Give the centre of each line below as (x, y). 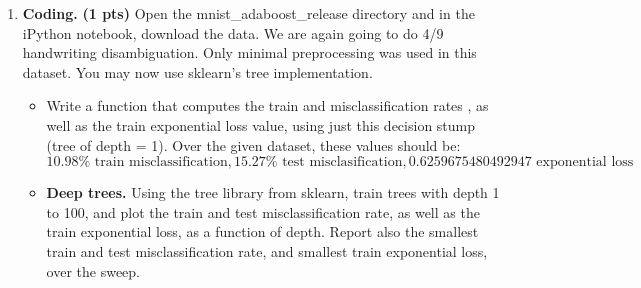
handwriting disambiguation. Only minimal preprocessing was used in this (249, 52)
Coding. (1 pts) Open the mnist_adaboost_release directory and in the (248, 13)
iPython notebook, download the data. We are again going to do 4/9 (233, 32)
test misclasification (342, 162)
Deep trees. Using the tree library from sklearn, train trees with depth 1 (273, 192)
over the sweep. (93, 270)
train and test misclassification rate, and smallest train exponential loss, (267, 250)
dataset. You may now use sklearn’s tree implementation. (197, 71)
